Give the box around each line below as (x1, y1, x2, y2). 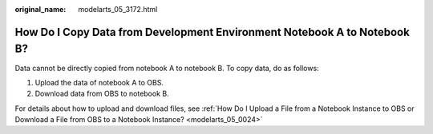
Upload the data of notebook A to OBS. (34, 77, 164, 87)
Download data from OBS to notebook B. (34, 89, 169, 99)
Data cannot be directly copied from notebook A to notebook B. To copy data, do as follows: (14, 63, 320, 73)
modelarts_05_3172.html (78, 5, 158, 14)
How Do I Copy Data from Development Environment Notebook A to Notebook (14, 25, 411, 39)
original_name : (14, 5, 67, 14)
